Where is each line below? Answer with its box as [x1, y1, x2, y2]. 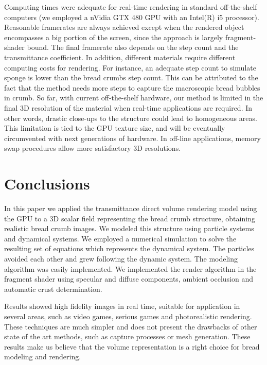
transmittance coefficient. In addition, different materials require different [4, 51, 236, 62]
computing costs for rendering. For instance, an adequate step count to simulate [4, 62, 256, 73]
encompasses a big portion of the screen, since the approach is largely [4, 31, 223, 42]
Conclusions [4, 173, 90, 194]
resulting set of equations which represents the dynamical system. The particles [4, 243, 255, 254]
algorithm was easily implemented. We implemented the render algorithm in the [4, 263, 257, 274]
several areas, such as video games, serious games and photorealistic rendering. [4, 310, 252, 321]
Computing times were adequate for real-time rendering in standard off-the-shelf [4, 2, 257, 12]
